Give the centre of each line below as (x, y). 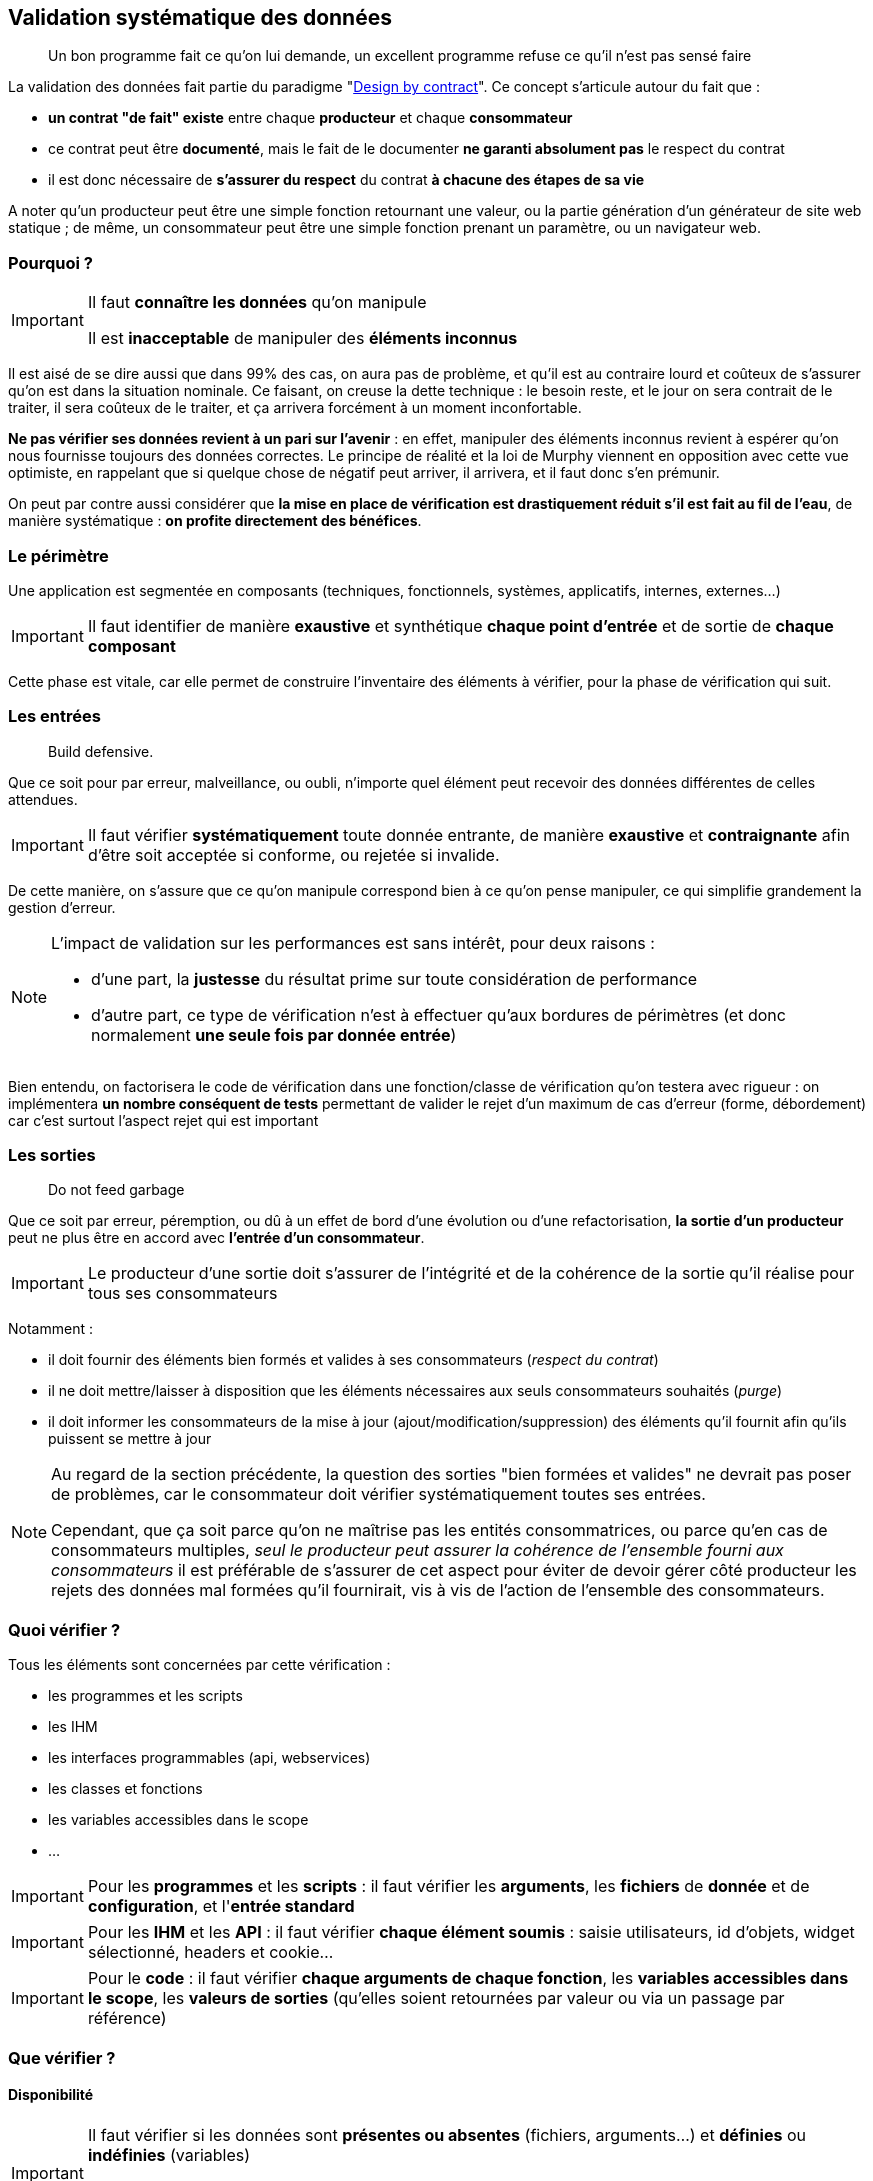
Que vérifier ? (62, 2057)
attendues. (43, 799)
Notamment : (50, 1329)
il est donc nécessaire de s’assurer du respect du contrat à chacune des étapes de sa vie (346, 180)
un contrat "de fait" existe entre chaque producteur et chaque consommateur (310, 118)
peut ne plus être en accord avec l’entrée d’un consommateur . (216, 1238)
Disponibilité (51, 2095)
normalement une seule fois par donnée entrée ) (274, 1034)
